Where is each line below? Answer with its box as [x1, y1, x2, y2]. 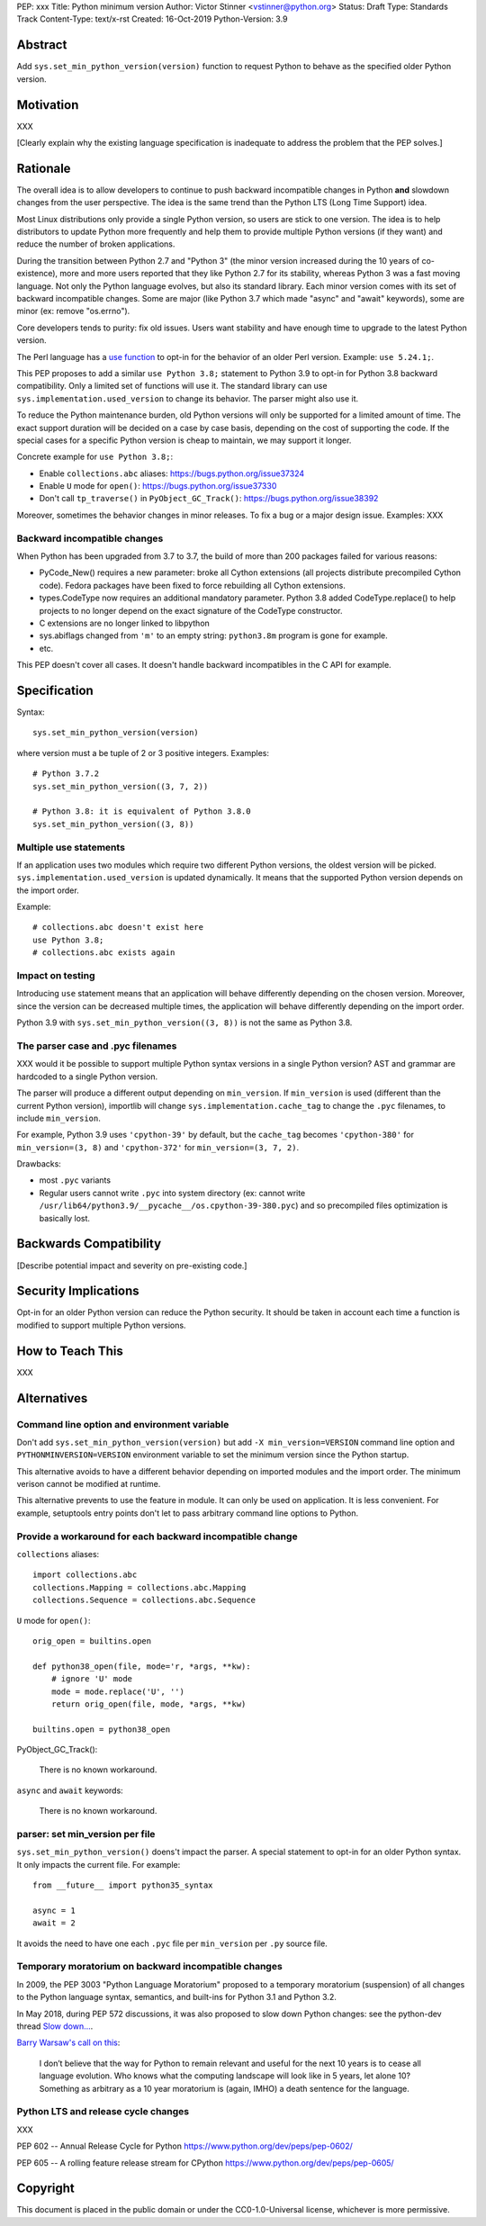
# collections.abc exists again [32, 948, 175, 958]
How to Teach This [16, 1343, 123, 1358]
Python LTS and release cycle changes [16, 2105, 190, 2118]
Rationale [16, 160, 71, 176]
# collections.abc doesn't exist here [32, 923, 204, 933]
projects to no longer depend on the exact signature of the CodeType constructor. [39, 605, 343, 616]
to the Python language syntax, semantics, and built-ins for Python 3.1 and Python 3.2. [16, 1992, 337, 2003]
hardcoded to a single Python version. [16, 1071, 158, 1082]
